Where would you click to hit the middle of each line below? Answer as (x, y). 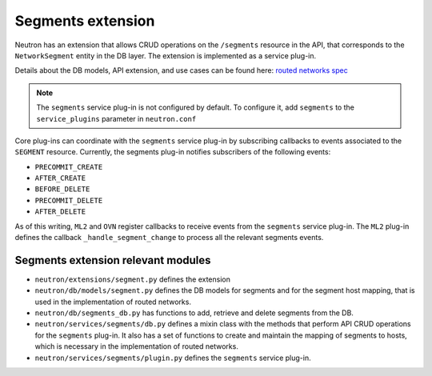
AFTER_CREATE (60, 178)
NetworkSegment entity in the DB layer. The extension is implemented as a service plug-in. (166, 55)
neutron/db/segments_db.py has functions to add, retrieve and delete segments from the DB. (194, 313)
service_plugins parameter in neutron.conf (116, 118)
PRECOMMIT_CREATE (69, 167)
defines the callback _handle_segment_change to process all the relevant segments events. (169, 238)
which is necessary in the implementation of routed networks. (137, 346)
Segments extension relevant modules (113, 260)
